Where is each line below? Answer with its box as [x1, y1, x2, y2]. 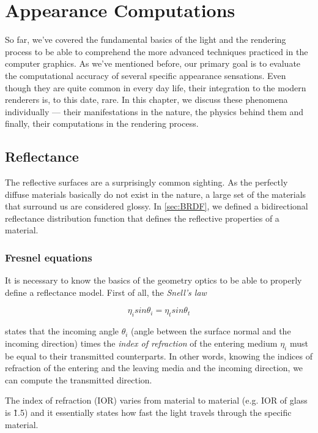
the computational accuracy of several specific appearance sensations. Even [5, 69, 286, 81]
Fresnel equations [5, 249, 92, 265]
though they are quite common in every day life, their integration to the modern [5, 81, 306, 94]
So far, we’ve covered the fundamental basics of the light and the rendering [5, 33, 286, 46]
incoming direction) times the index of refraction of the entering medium [5, 336, 278, 349]
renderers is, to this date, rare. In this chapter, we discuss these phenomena [5, 93, 288, 106]
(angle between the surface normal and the [131, 325, 291, 337]
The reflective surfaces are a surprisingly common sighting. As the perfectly [5, 176, 288, 189]
